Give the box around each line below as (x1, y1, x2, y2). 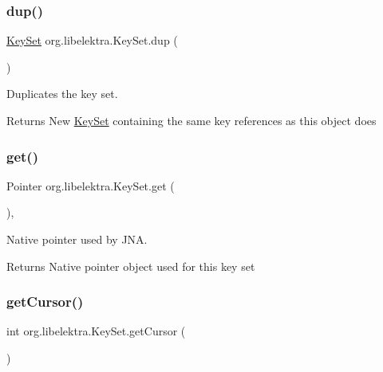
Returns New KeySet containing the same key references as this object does (6, 112, 377, 128)
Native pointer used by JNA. (6, 231, 148, 247)
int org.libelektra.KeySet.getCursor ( (6, 323, 186, 339)
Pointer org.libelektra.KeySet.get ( (6, 177, 175, 194)
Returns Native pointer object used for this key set (6, 257, 255, 274)
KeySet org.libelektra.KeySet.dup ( (6, 32, 178, 49)
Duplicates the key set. (6, 85, 118, 102)
